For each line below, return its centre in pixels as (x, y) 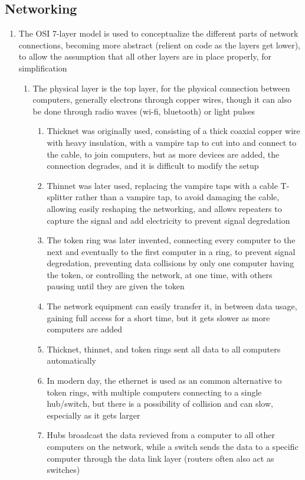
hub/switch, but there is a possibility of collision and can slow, (160, 404)
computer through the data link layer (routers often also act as (160, 458)
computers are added (85, 329)
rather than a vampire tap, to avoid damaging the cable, (177, 197)
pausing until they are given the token (116, 286)
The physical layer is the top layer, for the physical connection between (161, 88)
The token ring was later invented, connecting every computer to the (171, 240)
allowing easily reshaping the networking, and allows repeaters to (164, 208)
